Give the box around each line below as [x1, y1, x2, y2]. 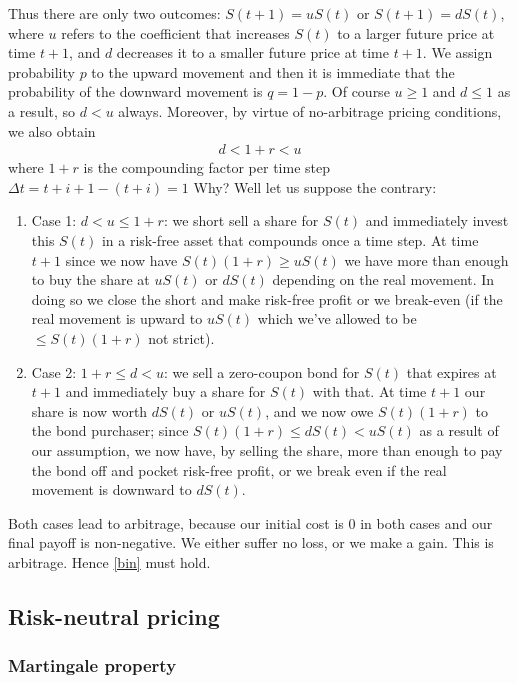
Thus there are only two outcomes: [8, 3, 221, 23]
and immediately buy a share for [65, 381, 266, 402]
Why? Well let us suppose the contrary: [193, 176, 437, 197]
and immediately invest [365, 210, 509, 231]
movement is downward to [31, 479, 192, 500]
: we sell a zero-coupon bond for [163, 361, 360, 382]
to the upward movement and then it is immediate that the [91, 61, 455, 82]
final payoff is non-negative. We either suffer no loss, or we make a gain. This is [8, 532, 494, 553]
